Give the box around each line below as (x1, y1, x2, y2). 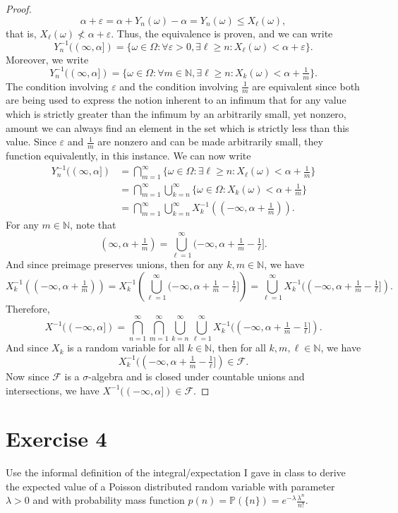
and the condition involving (119, 78, 239, 93)
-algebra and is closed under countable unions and (88, 368, 305, 383)
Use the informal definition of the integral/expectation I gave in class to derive (6, 465, 346, 480)
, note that (70, 217, 116, 232)
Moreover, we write (6, 52, 89, 66)
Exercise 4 (6, 424, 107, 453)
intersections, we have (6, 382, 99, 397)
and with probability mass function (32, 493, 185, 507)
